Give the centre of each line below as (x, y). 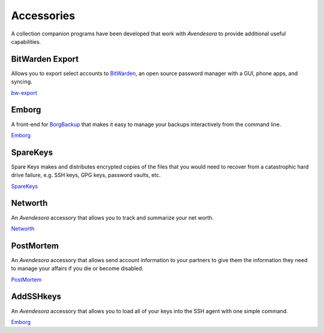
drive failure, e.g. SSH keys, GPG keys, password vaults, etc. (86, 175)
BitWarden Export (45, 59)
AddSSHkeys (36, 297)
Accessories (43, 16)
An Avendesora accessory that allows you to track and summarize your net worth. (112, 217)
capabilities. (26, 41)
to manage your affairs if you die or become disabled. (77, 268)
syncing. (22, 82)
